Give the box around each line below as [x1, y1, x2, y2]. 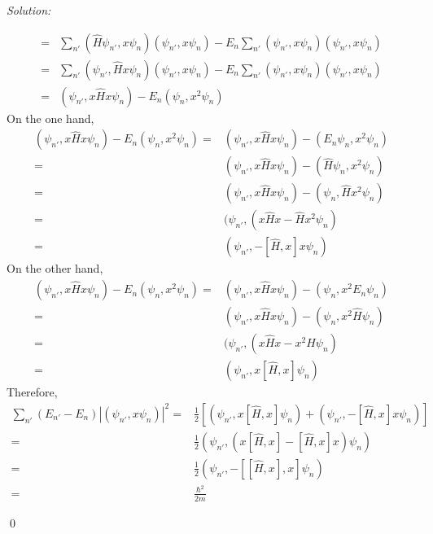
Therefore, [7, 383, 58, 400]
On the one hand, [7, 109, 94, 126]
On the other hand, [7, 260, 103, 277]
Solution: [7, 2, 51, 18]
